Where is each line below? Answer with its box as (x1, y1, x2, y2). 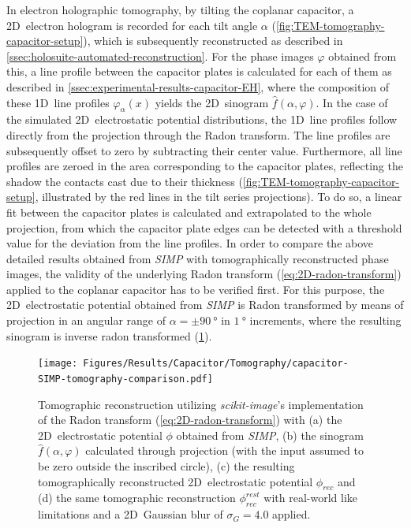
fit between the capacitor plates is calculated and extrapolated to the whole (6, 203, 372, 220)
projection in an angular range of (6, 312, 166, 329)
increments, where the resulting (249, 312, 402, 329)
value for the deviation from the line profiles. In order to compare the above (6, 235, 374, 251)
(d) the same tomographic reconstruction (38, 489, 236, 506)
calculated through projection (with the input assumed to (85, 442, 364, 459)
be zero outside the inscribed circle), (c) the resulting (38, 457, 295, 474)
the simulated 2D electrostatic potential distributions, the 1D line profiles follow (6, 111, 398, 128)
